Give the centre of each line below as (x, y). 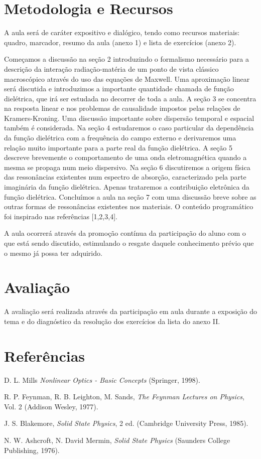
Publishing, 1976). (32, 450)
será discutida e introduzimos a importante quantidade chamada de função (119, 89)
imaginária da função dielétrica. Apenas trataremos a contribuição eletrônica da (127, 187)
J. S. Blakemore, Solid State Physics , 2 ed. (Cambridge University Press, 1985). (126, 423)
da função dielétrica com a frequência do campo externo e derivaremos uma (120, 138)
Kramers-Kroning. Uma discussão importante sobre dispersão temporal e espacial (129, 118)
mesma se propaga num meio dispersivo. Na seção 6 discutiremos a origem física (127, 167)
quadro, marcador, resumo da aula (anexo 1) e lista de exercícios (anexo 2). (120, 42)
